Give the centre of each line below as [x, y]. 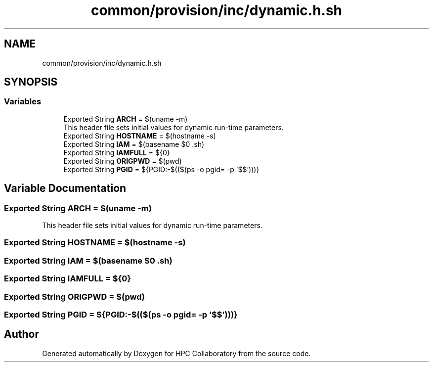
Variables [23, 102]
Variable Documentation [65, 188]
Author [22, 334]
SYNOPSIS [31, 82]
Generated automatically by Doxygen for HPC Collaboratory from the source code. [176, 353]
